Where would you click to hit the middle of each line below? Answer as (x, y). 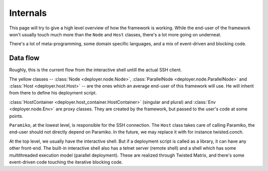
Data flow (24, 58)
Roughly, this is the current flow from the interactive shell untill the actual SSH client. (96, 70)
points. (16, 116)
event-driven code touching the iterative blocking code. (66, 162)
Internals (28, 13)
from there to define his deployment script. (53, 93)
